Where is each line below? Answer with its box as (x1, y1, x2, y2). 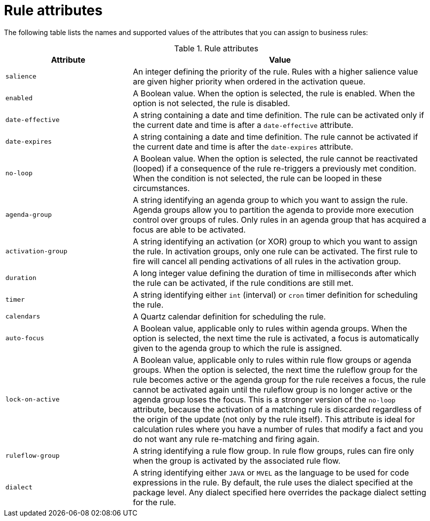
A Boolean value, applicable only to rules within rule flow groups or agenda (133, 355, 411, 365)
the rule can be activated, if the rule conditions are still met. (133, 278, 353, 288)
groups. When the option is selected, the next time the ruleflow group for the (133, 364, 418, 375)
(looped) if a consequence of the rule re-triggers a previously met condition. (133, 163, 417, 173)
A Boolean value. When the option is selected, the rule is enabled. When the (133, 88, 415, 98)
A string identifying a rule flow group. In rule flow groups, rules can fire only (133, 445, 414, 456)
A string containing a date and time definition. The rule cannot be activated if (133, 131, 418, 142)
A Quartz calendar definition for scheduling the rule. (133, 311, 326, 321)
